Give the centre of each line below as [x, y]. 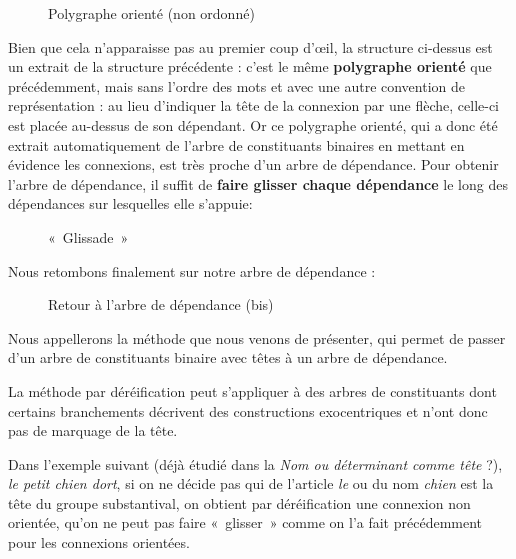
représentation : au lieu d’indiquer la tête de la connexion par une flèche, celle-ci [254, 105]
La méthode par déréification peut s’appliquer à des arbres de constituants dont [252, 390]
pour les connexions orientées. [99, 542]
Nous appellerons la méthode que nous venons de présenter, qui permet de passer [257, 337]
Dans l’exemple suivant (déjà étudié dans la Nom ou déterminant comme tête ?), [255, 463]
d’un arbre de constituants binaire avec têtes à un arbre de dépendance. [228, 357]
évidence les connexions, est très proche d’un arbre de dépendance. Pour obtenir [253, 164]
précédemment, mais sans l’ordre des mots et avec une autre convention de [237, 85]
